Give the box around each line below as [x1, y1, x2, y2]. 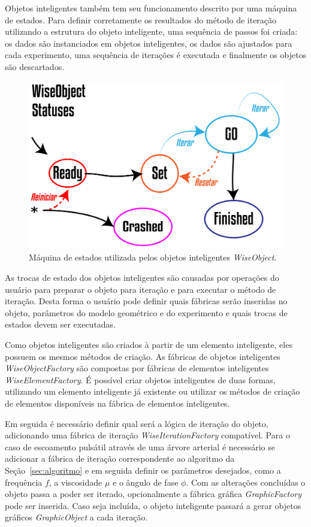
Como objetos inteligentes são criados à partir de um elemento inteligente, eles [5, 338, 292, 351]
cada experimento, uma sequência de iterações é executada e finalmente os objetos [5, 49, 307, 61]
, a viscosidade [49, 475, 102, 488]
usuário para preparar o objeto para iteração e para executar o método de [5, 283, 276, 295]
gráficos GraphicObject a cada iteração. [5, 511, 148, 523]
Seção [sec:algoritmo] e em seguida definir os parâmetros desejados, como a [5, 464, 281, 476]
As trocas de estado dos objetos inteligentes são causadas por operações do [5, 271, 279, 284]
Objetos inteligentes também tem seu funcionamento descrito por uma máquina [5, 2, 297, 14]
